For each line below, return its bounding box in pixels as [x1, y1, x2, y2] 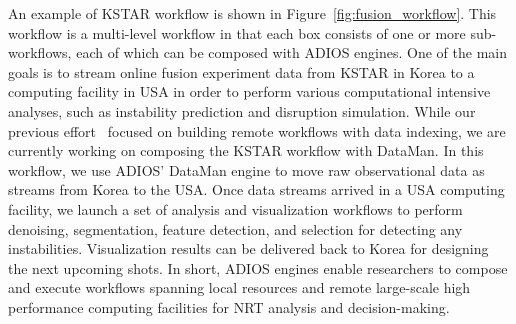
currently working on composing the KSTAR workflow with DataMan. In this [8, 140, 484, 161]
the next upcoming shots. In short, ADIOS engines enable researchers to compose [8, 257, 508, 278]
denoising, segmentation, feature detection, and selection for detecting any [8, 218, 463, 239]
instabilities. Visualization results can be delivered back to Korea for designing [8, 238, 489, 259]
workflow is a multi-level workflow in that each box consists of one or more [8, 22, 466, 43]
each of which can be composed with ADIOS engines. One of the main [76, 42, 507, 63]
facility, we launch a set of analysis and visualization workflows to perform [8, 198, 463, 219]
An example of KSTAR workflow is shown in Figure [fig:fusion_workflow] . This [8, 3, 497, 23]
